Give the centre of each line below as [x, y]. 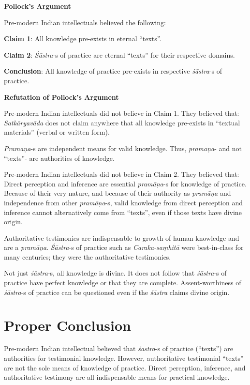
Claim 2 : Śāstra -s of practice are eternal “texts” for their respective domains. [119, 54]
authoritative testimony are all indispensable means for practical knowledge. [117, 377]
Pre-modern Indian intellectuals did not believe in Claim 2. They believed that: [122, 174]
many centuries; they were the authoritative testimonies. [88, 256]
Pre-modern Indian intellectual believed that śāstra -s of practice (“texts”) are [118, 348]
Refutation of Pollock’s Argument [61, 97]
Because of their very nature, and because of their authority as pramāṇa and [118, 193]
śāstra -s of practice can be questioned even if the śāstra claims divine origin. [117, 292]
